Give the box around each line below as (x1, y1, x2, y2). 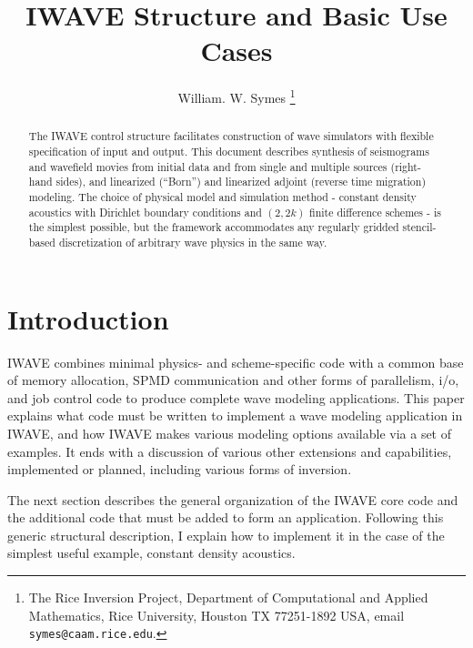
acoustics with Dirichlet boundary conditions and (28, 204, 262, 219)
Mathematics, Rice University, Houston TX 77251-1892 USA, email (28, 605, 405, 624)
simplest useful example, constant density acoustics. (7, 543, 296, 562)
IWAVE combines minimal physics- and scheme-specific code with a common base (7, 352, 464, 371)
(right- (390, 158, 421, 174)
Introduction (7, 299, 169, 337)
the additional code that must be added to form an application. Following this (7, 508, 444, 527)
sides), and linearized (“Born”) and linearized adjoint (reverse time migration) (55, 174, 427, 189)
